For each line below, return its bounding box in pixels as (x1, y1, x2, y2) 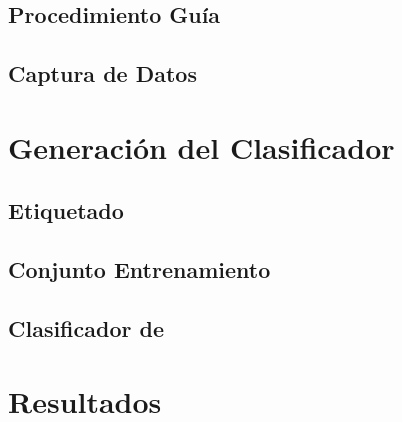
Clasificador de (8, 312, 164, 343)
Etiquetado (8, 195, 124, 226)
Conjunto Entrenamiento (8, 254, 271, 285)
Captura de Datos (8, 58, 197, 89)
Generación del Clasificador (8, 126, 395, 167)
